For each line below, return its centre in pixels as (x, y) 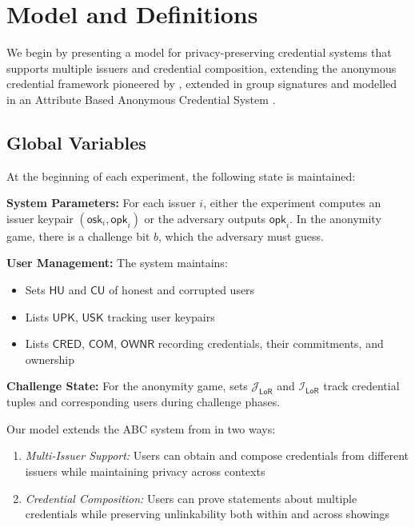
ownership (50, 359)
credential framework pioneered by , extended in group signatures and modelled (202, 84)
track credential (361, 386)
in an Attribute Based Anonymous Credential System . (141, 99)
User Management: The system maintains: (117, 263)
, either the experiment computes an (292, 203)
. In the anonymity (335, 218)
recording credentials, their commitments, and (271, 343)
